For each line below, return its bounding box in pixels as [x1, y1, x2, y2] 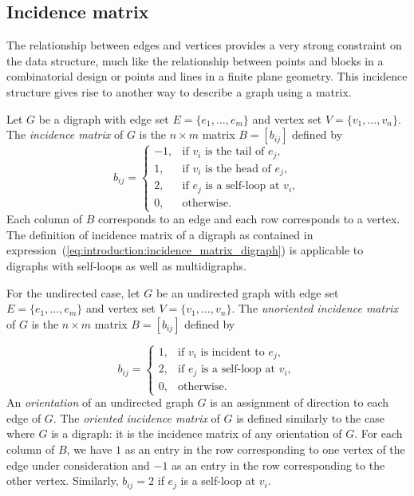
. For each [354, 425, 403, 442]
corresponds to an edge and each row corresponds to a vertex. [98, 211, 400, 227]
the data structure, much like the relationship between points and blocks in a [6, 52, 384, 69]
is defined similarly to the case [236, 409, 384, 426]
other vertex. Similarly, [6, 472, 119, 489]
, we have [66, 441, 112, 457]
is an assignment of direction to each [210, 394, 388, 411]
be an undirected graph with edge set [156, 284, 339, 301]
